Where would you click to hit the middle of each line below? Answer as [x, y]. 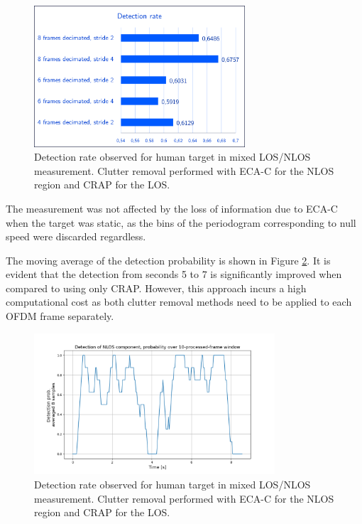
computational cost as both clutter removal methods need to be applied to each [179, 302]
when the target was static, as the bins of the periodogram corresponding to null [181, 222]
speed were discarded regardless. [76, 236]
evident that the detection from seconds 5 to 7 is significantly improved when [174, 274]
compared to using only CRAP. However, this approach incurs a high [156, 288]
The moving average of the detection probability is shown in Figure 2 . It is [168, 260]
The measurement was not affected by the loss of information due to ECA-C [172, 208]
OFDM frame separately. [60, 316]
